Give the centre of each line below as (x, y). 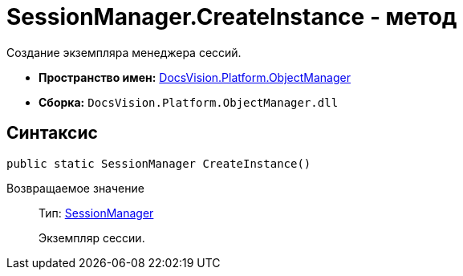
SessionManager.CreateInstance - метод (232, 17)
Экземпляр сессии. (92, 237)
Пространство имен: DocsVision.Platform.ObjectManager (195, 77)
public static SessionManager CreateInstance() (159, 163)
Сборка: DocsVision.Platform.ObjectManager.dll (189, 102)
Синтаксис (52, 133)
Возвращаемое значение (75, 188)
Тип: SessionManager (96, 213)
